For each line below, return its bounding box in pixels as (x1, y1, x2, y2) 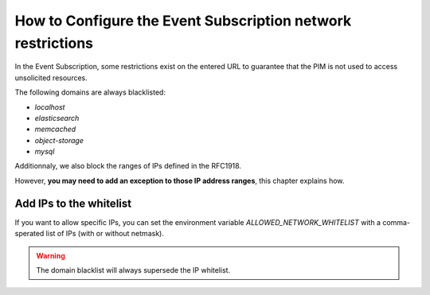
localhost (34, 102, 65, 111)
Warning (36, 250, 65, 260)
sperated (14, 229, 45, 239)
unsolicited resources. (14, 72, 88, 83)
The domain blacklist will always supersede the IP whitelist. (36, 265, 231, 274)
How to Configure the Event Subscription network (14, 12, 352, 29)
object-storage (34, 135, 84, 145)
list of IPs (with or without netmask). (45, 229, 165, 239)
